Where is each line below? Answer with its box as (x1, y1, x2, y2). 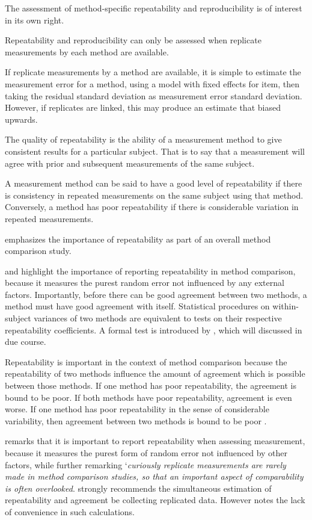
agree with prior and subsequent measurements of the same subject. (5, 156, 255, 169)
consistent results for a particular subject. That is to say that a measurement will (5, 144, 305, 157)
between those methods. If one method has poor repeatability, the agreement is (5, 379, 296, 392)
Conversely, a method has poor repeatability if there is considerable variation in (5, 200, 299, 213)
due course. (5, 335, 46, 348)
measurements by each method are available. (5, 45, 169, 58)
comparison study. (5, 244, 72, 257)
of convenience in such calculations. (5, 505, 135, 518)
